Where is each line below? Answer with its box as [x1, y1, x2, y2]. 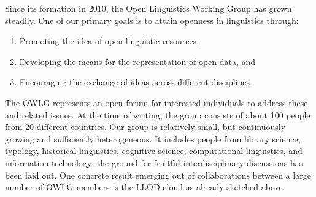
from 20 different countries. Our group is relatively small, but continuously [5, 120, 286, 133]
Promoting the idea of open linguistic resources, [19, 34, 199, 47]
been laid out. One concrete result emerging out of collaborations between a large [5, 168, 311, 181]
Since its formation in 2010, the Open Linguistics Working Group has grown [5, 2, 292, 14]
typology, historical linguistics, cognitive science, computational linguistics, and [5, 144, 303, 157]
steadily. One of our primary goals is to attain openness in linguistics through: [5, 14, 299, 26]
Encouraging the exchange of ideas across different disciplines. [19, 75, 252, 88]
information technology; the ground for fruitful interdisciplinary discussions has [5, 156, 303, 169]
